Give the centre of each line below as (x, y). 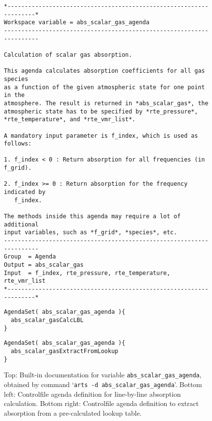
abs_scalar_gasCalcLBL (47, 320)
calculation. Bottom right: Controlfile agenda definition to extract (101, 403)
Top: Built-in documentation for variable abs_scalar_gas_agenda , (103, 375)
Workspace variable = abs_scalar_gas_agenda (77, 23)
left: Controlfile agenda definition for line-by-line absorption (92, 394)
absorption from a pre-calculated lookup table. (73, 413)
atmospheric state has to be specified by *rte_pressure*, (101, 111)
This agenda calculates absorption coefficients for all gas (105, 71)
